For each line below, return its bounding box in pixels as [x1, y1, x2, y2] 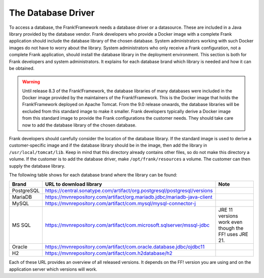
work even [218, 219, 243, 226]
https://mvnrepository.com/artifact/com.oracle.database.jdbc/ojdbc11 [44, 243, 205, 250]
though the [218, 225, 244, 232]
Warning [22, 79, 40, 85]
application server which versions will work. [9, 266, 97, 272]
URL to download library [44, 181, 102, 188]
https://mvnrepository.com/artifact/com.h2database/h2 [44, 250, 173, 257]
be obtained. [9, 65, 35, 71]
